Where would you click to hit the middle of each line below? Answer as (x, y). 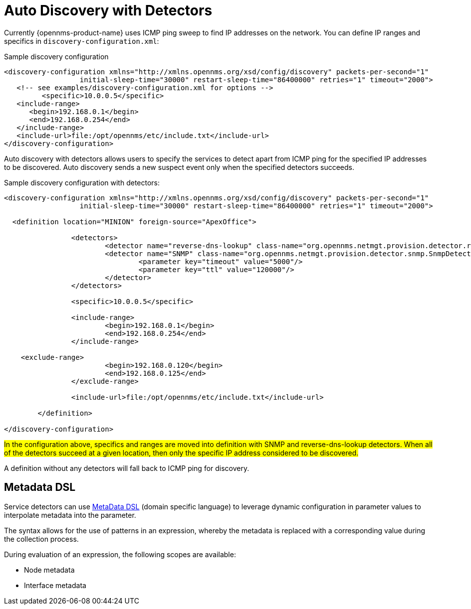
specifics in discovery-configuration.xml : (82, 41)
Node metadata (49, 570)
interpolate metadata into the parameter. (70, 515)
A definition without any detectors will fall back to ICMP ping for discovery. (127, 468)
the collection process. (41, 539)
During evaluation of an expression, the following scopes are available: (120, 554)
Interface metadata (55, 585)
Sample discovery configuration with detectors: (82, 182)
